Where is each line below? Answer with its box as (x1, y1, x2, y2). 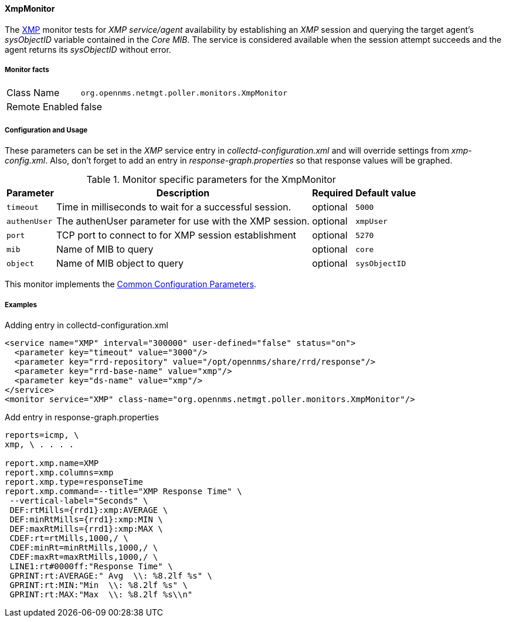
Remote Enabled (6, 101, 79, 113)
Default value (355, 187, 416, 199)
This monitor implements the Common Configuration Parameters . (5, 279, 257, 290)
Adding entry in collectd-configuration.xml (5, 320, 168, 330)
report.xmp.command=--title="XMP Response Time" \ (5, 486, 242, 496)
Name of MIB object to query (56, 257, 184, 270)
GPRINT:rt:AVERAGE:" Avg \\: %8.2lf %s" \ (9, 570, 213, 580)
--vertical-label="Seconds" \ (9, 495, 148, 505)
